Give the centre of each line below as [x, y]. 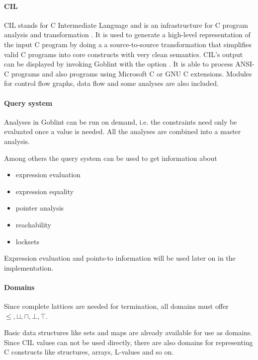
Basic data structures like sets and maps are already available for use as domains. [128, 332]
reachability [34, 224]
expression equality [44, 191]
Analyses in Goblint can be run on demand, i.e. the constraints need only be [121, 121]
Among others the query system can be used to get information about [111, 158]
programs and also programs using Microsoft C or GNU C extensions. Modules [131, 73]
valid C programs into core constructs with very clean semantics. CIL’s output [124, 54]
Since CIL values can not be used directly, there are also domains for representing [129, 342]
